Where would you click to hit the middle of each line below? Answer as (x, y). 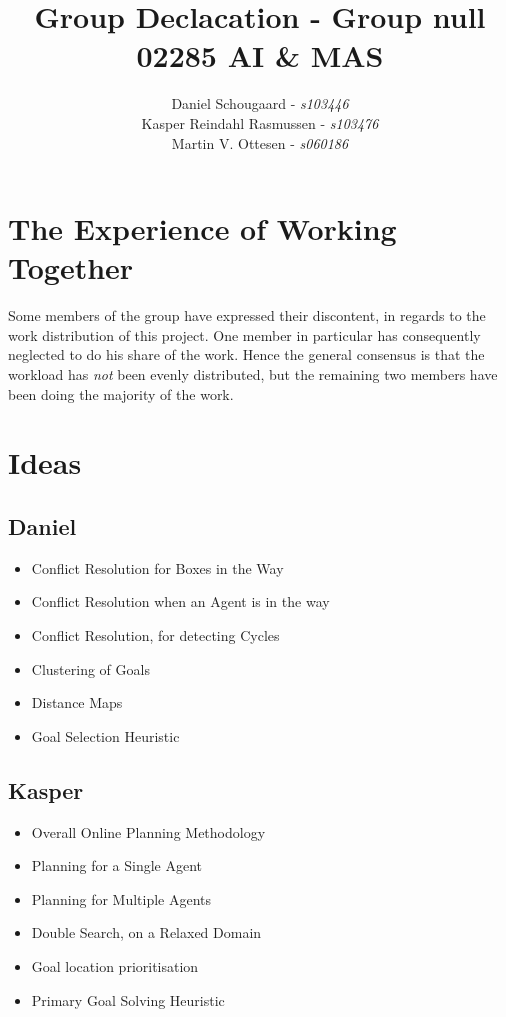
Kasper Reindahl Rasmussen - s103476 (260, 122)
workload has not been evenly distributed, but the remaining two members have (253, 374)
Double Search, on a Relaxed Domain (146, 932)
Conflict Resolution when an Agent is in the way (180, 601)
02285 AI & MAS (260, 55)
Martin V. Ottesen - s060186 (260, 142)
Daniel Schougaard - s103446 (260, 103)
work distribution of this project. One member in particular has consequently (244, 334)
